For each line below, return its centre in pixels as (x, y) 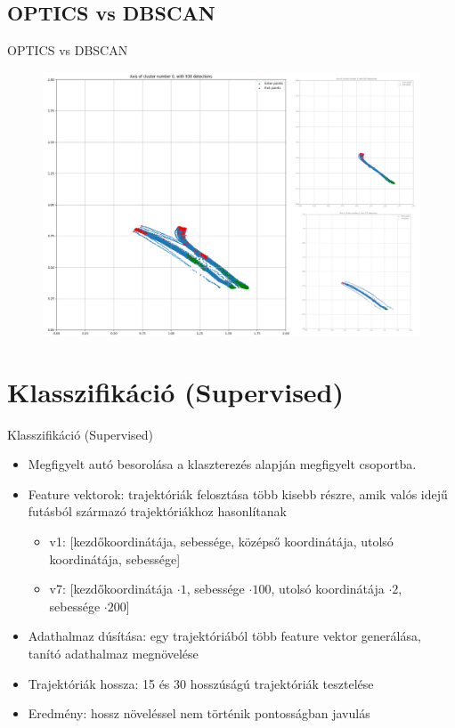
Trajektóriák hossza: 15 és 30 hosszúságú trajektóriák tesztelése (201, 683)
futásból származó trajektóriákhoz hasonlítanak (157, 511)
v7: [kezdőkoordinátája (111, 589)
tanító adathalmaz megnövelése (113, 653)
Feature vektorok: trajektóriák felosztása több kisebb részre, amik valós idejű (238, 493)
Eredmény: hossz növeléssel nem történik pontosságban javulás (199, 713)
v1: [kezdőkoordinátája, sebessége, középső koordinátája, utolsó (221, 541)
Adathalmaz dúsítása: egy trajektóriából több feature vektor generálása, (224, 636)
